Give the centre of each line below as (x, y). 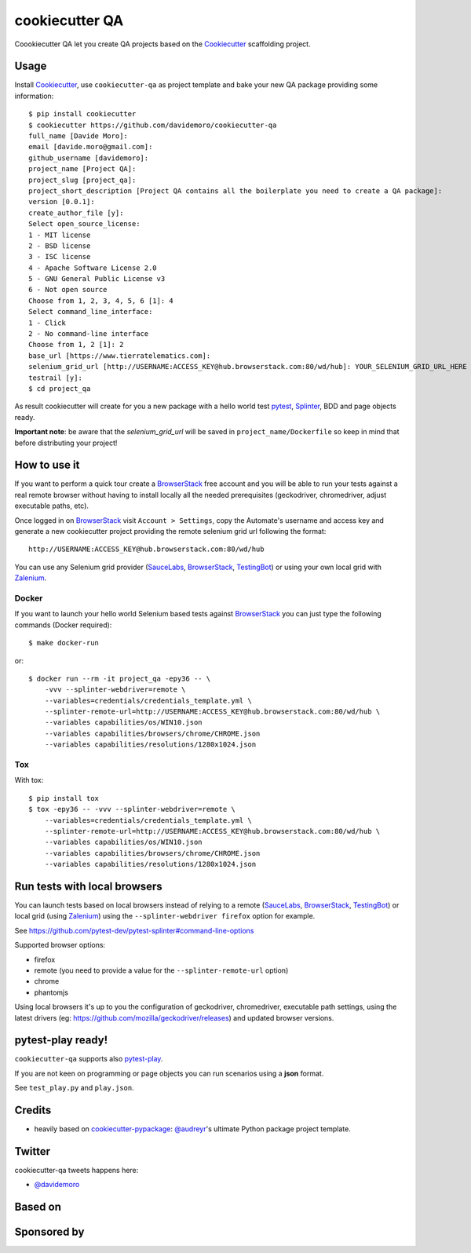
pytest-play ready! (61, 1040)
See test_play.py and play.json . (74, 1088)
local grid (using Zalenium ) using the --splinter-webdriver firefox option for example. (165, 916)
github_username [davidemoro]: (89, 158)
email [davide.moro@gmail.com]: (91, 147)
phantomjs (51, 992)
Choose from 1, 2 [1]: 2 (76, 345)
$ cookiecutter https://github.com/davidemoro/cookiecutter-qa (153, 125)
